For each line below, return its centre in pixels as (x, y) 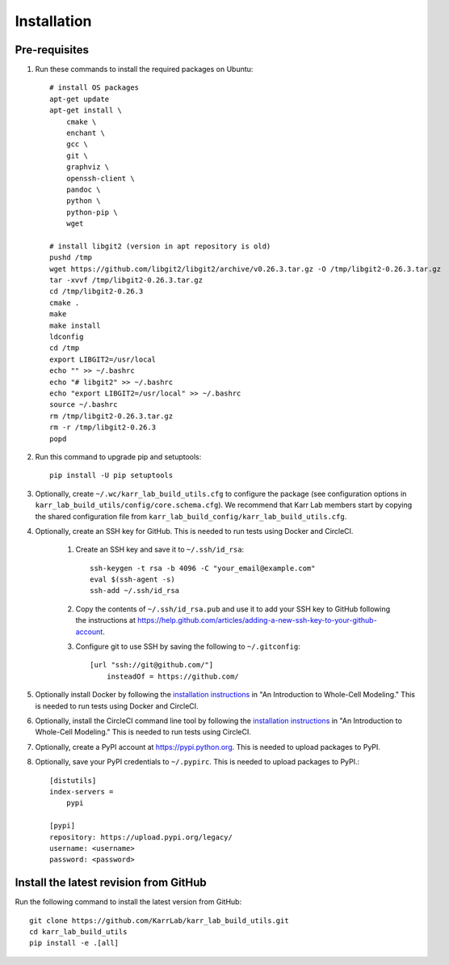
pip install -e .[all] (74, 943)
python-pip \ (92, 212)
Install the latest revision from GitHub (111, 883)
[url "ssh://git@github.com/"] (152, 665)
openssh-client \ (100, 178)
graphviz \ (88, 167)
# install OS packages (94, 88)
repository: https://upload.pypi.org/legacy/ (141, 837)
